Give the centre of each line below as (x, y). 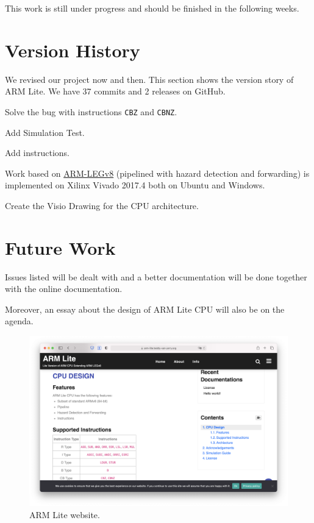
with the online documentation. (64, 289)
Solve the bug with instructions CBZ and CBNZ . (91, 111)
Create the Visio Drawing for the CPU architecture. (102, 205)
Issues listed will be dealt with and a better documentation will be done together (156, 276)
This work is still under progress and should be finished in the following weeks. (152, 8)
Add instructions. (37, 153)
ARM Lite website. (65, 514)
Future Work (60, 247)
